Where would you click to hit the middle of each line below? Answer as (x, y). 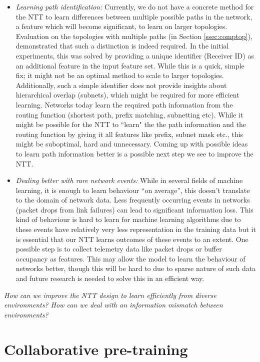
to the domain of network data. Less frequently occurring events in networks (133, 200)
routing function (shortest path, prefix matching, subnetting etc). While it (129, 114)
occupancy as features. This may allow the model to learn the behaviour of (130, 258)
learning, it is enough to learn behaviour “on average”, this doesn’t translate (133, 190)
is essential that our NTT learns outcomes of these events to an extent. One (132, 239)
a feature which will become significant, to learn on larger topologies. (121, 26)
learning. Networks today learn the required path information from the (124, 104)
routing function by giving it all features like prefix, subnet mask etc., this (129, 134)
